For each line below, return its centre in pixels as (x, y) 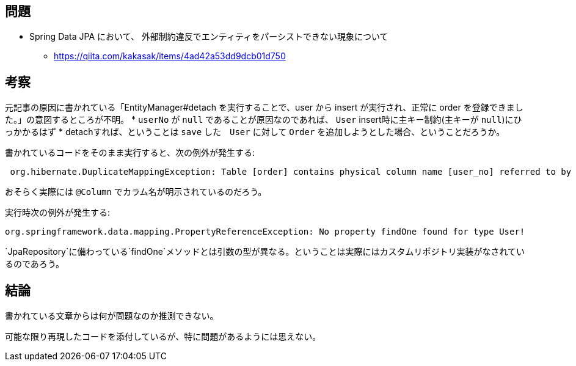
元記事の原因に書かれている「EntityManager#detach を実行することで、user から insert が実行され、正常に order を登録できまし (264, 108)
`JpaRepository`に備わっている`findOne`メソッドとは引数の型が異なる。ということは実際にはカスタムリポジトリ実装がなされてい (265, 252)
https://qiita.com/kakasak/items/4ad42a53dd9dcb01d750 (170, 56)
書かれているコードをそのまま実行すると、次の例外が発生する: (130, 153)
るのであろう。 (35, 264)
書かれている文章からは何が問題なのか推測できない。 (112, 316)
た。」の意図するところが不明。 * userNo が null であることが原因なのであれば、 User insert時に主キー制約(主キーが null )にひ (264, 120)
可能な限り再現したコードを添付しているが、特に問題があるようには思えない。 (163, 337)
